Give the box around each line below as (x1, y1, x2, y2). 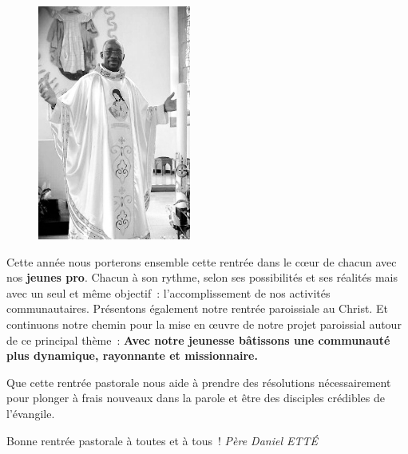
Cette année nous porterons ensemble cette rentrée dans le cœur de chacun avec (6, 253, 397, 270)
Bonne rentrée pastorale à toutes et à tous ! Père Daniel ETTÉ (6, 432, 319, 448)
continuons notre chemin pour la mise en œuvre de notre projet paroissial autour (6, 315, 402, 332)
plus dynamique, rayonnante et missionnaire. (6, 347, 258, 364)
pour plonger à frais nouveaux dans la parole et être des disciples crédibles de (6, 389, 385, 406)
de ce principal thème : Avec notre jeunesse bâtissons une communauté (6, 331, 390, 348)
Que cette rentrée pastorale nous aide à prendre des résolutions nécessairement (6, 373, 391, 390)
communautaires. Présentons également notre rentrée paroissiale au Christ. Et (6, 300, 388, 317)
